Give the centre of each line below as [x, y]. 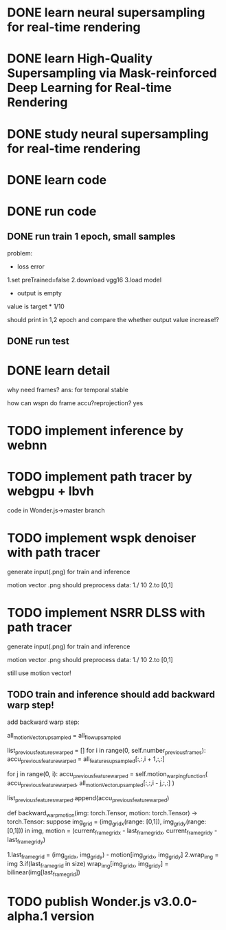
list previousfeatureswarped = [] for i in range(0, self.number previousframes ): [106, 751]
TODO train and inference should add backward [111, 695]
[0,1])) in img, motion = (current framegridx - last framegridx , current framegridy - [112, 831]
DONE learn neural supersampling [106, 13]
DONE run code [52, 211]
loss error [31, 266]
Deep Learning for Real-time [90, 88]
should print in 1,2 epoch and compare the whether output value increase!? [113, 319]
